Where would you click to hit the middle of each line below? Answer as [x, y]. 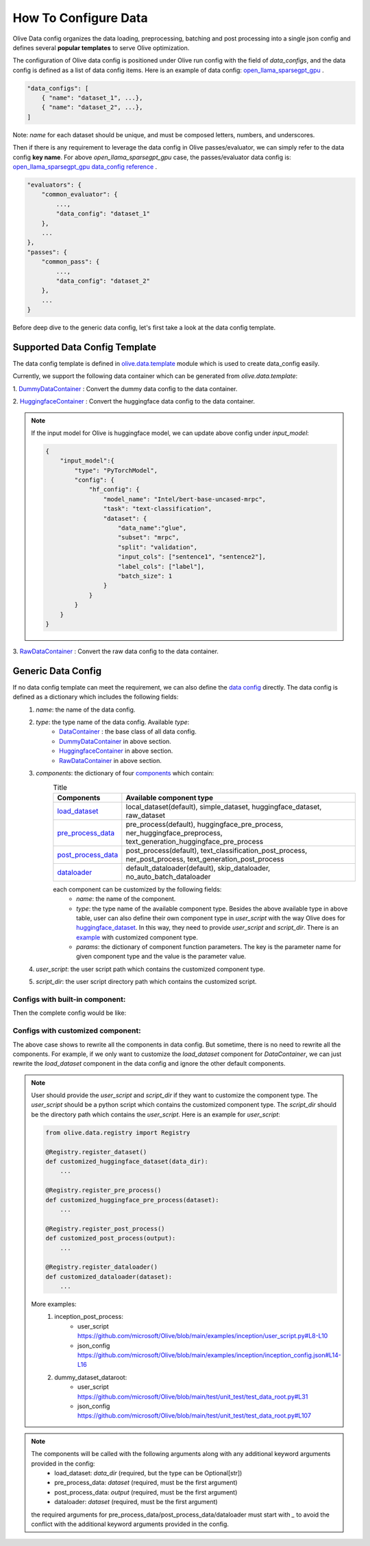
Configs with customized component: [77, 1031]
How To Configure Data [80, 18]
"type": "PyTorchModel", [116, 470]
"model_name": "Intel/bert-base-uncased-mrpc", [185, 499]
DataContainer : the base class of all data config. [128, 731]
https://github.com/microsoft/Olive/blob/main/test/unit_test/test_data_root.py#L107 [195, 1416]
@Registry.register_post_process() [105, 1229]
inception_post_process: [89, 1317]
